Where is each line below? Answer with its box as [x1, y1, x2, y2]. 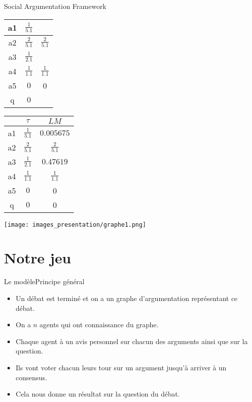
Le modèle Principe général [4, 276, 85, 287]
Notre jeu [4, 248, 71, 268]
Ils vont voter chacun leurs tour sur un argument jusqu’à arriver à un [15, 362, 227, 372]
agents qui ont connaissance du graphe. [39, 319, 159, 330]
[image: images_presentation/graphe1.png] [4, 221, 146, 228]
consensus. [15, 372, 48, 382]
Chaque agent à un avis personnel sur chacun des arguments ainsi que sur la [15, 336, 248, 346]
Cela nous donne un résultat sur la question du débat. [15, 389, 180, 399]
